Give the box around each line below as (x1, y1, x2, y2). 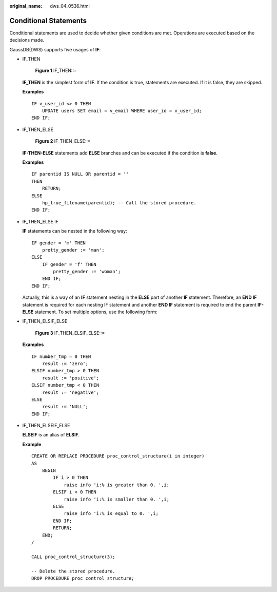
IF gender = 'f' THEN (42, 261, 97, 267)
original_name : (9, 3, 43, 9)
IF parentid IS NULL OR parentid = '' (31, 171, 129, 177)
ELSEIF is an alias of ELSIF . (22, 432, 80, 438)
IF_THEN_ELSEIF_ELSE (22, 423, 70, 429)
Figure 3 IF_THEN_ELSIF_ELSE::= (35, 330, 105, 336)
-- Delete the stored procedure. (31, 568, 115, 574)
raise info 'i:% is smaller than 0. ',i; (64, 496, 169, 502)
